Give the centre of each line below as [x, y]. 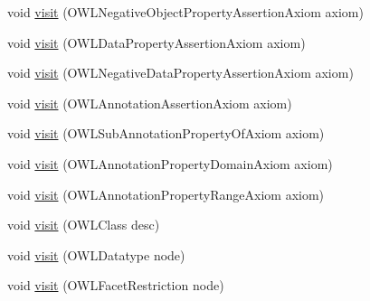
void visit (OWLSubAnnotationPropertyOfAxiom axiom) [166, 133]
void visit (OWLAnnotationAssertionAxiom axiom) [150, 103]
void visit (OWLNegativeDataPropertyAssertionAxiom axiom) [180, 73]
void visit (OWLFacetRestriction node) [116, 285]
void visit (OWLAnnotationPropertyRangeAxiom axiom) [166, 194]
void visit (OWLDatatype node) [96, 254]
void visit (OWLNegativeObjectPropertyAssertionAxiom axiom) [185, 12]
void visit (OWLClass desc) [84, 225]
